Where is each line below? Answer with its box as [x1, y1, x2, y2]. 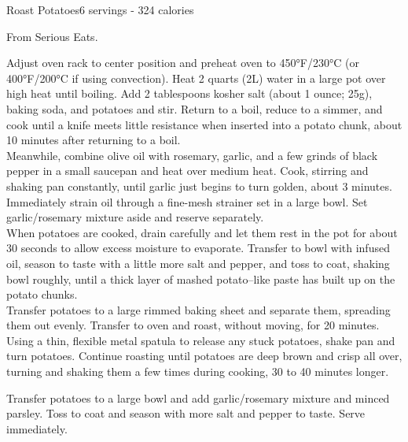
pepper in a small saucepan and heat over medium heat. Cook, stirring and [6, 162, 369, 179]
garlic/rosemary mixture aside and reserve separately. [6, 209, 264, 225]
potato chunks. [6, 286, 78, 303]
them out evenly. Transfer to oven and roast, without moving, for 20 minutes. [6, 317, 380, 333]
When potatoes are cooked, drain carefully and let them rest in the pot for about [6, 224, 398, 240]
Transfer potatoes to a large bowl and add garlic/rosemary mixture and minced [6, 389, 390, 406]
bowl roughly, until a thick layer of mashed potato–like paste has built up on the [6, 270, 395, 287]
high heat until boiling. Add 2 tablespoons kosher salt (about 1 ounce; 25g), [6, 85, 373, 102]
